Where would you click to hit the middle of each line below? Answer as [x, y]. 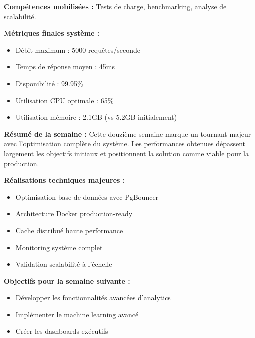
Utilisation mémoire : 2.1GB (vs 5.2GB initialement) [96, 117]
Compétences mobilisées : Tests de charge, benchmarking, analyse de [115, 6]
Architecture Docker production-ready [74, 214]
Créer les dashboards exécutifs [62, 331]
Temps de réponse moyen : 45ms [65, 67]
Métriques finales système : [52, 33]
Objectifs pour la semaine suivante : [67, 281]
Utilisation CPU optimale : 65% [65, 100]
